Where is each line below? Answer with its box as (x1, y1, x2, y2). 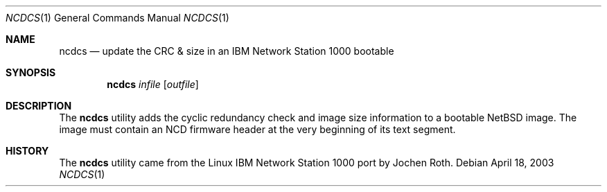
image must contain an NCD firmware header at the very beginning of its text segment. (59, 123, 456, 135)
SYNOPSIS (6, 67, 56, 78)
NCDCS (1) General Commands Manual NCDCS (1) (6, 12, 229, 24)
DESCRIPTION (6, 100, 72, 112)
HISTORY (6, 145, 49, 157)
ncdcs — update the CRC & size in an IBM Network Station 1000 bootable (59, 45, 394, 57)
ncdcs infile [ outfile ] (107, 78, 199, 90)
